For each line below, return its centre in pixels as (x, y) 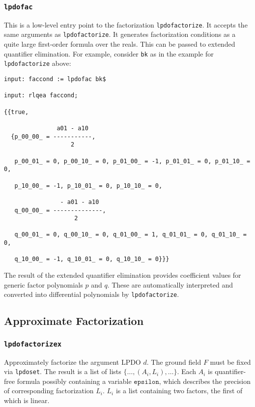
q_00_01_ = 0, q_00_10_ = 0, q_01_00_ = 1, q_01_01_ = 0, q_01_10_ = (130, 235)
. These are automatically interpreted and (170, 284)
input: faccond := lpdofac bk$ (55, 79)
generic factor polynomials (43, 284)
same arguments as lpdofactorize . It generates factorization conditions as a (120, 34)
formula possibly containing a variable (74, 381)
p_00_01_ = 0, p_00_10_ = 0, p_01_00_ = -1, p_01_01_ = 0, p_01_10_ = (132, 161)
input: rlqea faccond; (41, 96)
